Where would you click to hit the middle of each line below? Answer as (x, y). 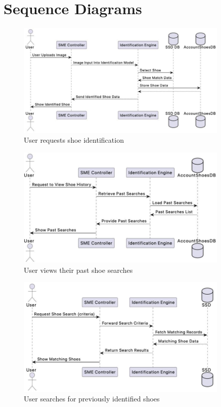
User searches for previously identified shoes (92, 399)
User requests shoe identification (74, 140)
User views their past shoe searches (78, 270)
